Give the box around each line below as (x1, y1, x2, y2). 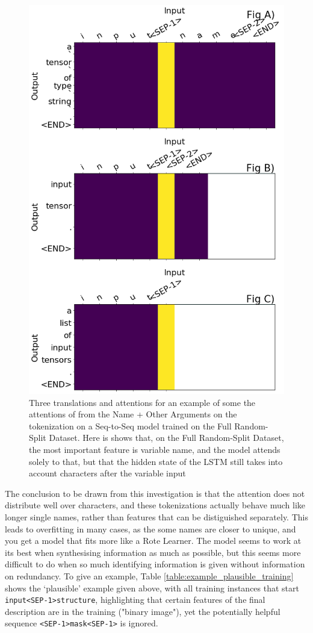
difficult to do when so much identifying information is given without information (5, 558, 305, 570)
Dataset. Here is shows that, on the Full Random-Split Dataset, (49, 431, 284, 444)
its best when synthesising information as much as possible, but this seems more (5, 546, 301, 558)
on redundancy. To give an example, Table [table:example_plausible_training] (5, 570, 294, 582)
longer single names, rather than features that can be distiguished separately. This (5, 511, 308, 523)
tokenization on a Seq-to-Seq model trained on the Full (29, 419, 232, 432)
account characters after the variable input (29, 467, 186, 479)
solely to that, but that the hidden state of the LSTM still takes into (29, 455, 283, 467)
